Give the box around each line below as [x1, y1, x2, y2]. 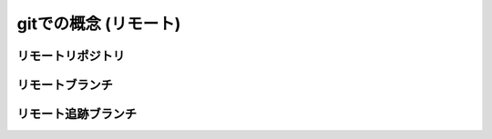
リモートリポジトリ [16, 48, 125, 64]
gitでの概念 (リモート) [16, 14, 181, 34]
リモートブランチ [16, 77, 113, 93]
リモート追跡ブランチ [16, 106, 137, 122]
